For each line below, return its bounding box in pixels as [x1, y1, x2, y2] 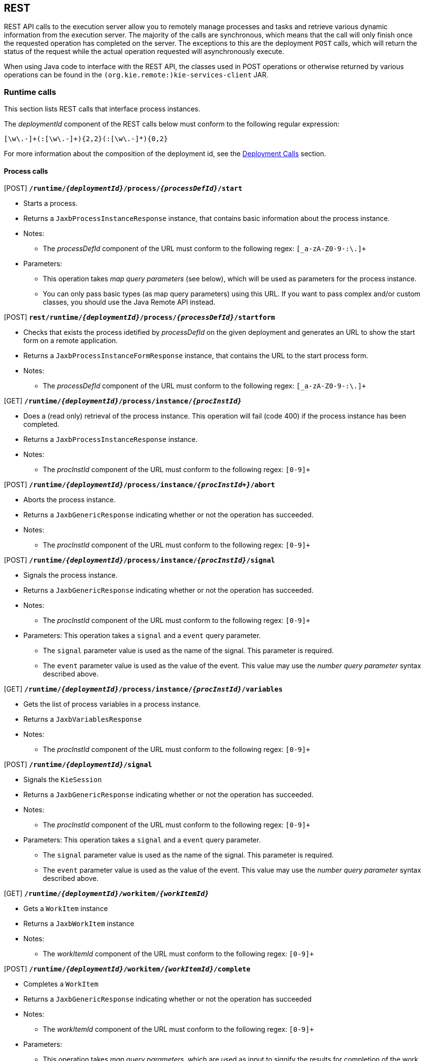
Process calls [4, 166, 48, 175]
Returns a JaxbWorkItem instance [23, 919, 134, 928]
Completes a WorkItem [23, 980, 99, 988]
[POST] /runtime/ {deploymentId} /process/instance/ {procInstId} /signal [4, 556, 275, 565]
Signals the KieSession [23, 775, 102, 784]
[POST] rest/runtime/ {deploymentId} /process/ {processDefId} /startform [4, 313, 275, 322]
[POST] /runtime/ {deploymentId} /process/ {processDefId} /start [4, 184, 243, 193]
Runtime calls [4, 87, 56, 97]
